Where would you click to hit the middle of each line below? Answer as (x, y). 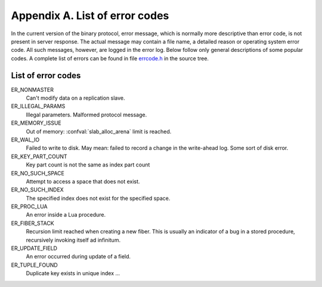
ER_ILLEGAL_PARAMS (38, 106)
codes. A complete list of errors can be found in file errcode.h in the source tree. (110, 58)
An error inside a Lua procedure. (66, 215)
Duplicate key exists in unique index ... (73, 273)
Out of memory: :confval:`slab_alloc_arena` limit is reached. (99, 131)
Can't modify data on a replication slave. (75, 98)
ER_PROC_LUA (29, 206)
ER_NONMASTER (32, 90)
